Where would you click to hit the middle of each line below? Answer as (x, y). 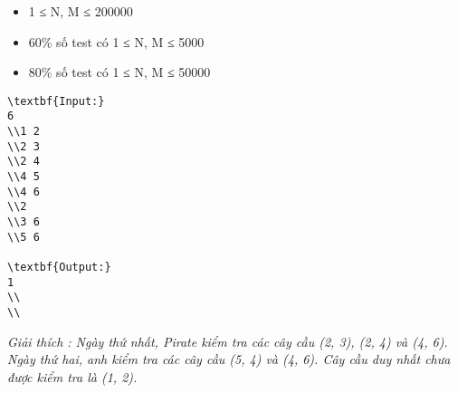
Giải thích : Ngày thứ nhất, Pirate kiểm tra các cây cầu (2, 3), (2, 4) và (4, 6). (228, 341)
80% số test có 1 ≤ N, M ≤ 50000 (119, 72)
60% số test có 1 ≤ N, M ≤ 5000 (116, 41)
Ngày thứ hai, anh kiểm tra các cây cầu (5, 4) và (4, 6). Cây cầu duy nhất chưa (229, 359)
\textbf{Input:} (56, 101)
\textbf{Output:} (59, 267)
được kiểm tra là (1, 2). (72, 376)
